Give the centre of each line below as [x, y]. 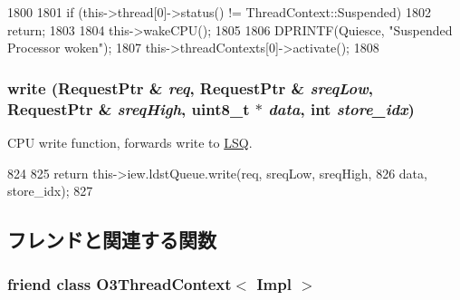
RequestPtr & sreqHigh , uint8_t [129, 108]
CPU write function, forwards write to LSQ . [130, 142]
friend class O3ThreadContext [120, 284]
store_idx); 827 [50, 191]
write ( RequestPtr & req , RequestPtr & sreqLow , [191, 87]
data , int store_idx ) [341, 108]
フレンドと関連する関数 [112, 240]
